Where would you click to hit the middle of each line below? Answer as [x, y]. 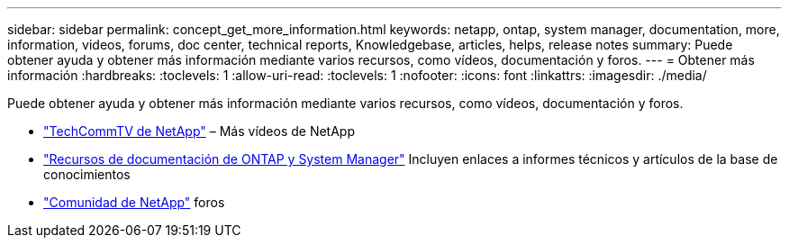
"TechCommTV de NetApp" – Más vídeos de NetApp [200, 131]
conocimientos [87, 174]
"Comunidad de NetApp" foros [134, 202]
